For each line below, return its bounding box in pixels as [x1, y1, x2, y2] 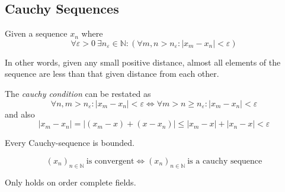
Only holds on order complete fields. [5, 175, 136, 188]
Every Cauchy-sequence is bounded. [5, 136, 135, 149]
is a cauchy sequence [187, 157, 262, 165]
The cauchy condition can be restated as [5, 87, 151, 99]
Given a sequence [5, 27, 68, 40]
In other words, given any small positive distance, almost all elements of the [5, 56, 281, 68]
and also [5, 108, 35, 120]
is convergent [86, 157, 135, 165]
